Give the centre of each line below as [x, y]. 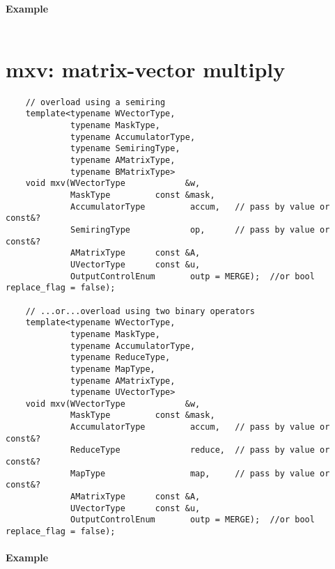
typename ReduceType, [120, 358]
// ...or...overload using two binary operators [140, 311]
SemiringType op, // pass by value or [200, 229]
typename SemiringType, [125, 149]
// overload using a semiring [95, 102]
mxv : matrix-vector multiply [146, 69]
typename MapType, [113, 369]
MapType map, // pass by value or [200, 473]
